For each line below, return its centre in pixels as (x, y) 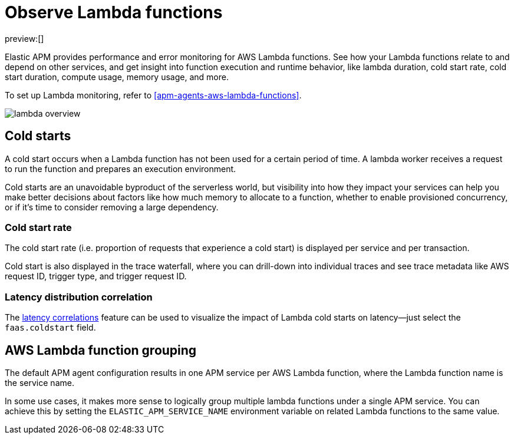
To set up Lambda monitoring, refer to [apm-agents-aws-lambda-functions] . (153, 95)
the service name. (39, 382)
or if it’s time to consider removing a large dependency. (112, 207)
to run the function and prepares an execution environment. (121, 169)
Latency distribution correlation (79, 297)
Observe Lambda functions (114, 12)
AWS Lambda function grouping (101, 350)
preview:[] (24, 38)
